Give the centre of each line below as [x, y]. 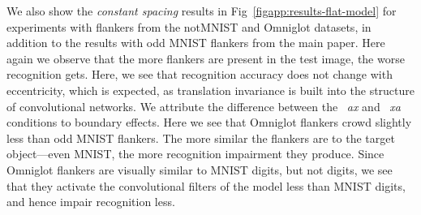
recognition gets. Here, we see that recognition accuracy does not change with [200, 74]
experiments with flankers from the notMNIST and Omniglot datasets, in [189, 26]
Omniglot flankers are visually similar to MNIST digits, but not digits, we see [200, 169]
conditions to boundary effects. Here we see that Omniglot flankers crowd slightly [209, 122]
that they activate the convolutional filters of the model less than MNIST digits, [206, 185]
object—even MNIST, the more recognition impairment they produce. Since [195, 154]
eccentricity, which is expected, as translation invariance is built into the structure [211, 90]
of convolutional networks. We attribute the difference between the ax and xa [204, 106]
